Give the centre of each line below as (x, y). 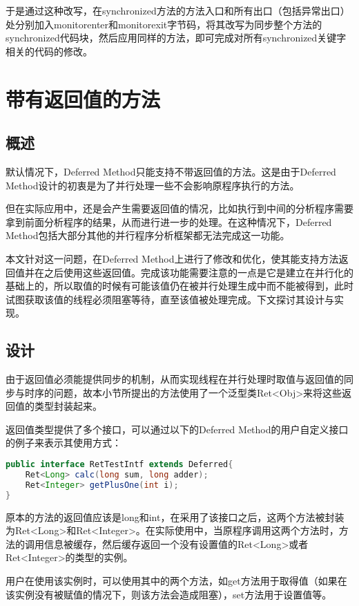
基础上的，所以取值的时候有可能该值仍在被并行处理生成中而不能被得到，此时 (179, 286)
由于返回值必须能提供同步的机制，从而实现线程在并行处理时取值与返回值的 (175, 379)
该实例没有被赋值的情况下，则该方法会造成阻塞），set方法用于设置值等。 (169, 594)
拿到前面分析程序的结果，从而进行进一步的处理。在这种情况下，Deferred (169, 221)
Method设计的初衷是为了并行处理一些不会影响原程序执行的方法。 (153, 185)
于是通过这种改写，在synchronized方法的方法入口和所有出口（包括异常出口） (178, 10)
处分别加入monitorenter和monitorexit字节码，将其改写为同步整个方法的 (164, 24)
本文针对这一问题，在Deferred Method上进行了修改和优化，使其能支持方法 (172, 258)
